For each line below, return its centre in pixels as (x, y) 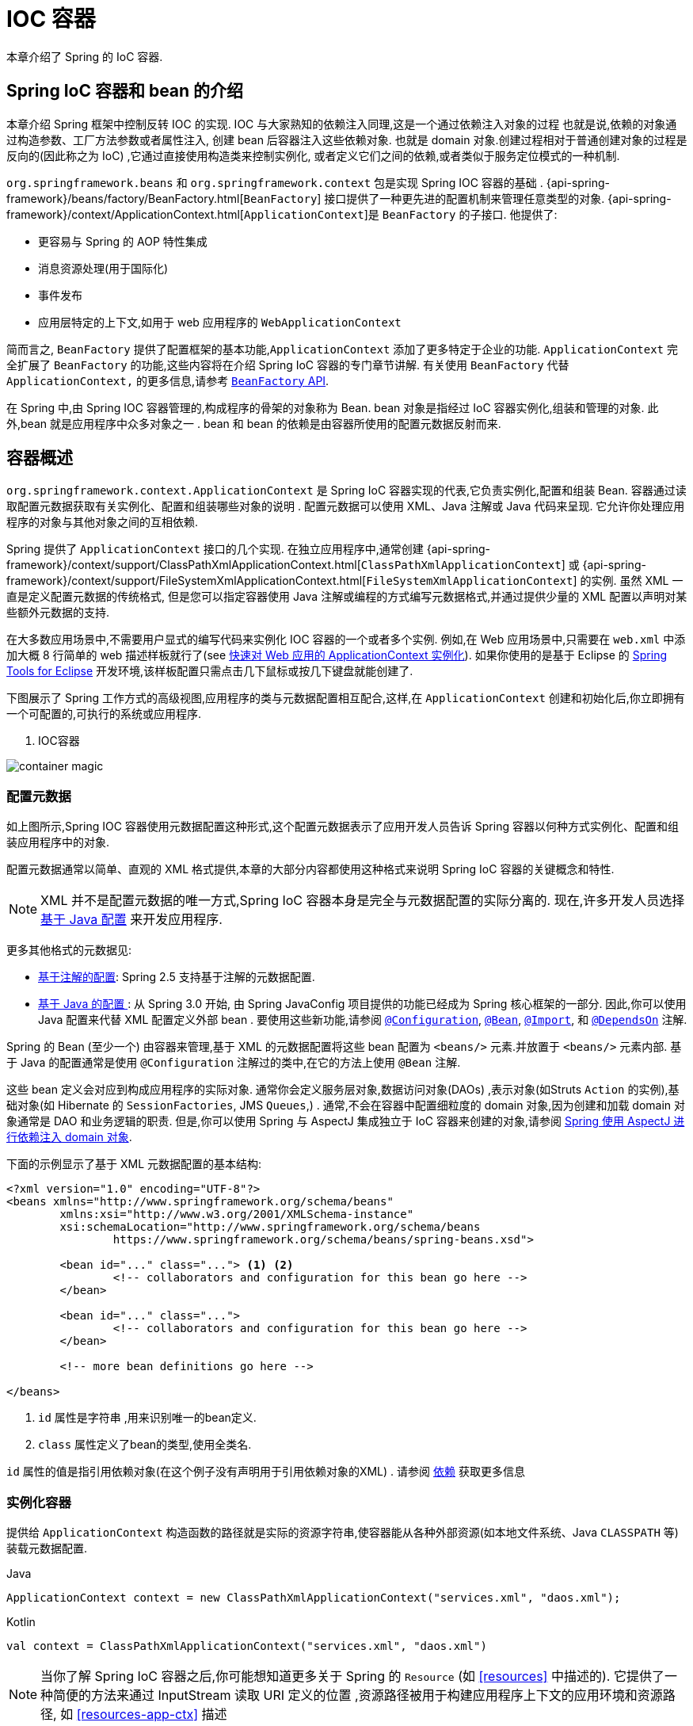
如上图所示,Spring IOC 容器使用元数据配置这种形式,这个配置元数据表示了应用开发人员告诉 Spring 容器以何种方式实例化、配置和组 (343, 827)
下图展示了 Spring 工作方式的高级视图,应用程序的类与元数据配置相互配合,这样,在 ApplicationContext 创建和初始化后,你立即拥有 (346, 698)
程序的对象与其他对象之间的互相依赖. (103, 522)
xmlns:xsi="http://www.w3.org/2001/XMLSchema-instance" (237, 1214)
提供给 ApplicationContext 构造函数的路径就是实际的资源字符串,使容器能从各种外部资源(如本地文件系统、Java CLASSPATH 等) (343, 1532)
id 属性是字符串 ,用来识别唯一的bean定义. (147, 1418)
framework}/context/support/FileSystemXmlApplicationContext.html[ (187, 581)
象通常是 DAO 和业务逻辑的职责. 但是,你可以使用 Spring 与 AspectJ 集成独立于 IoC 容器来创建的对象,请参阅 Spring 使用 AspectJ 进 (346, 1121)
